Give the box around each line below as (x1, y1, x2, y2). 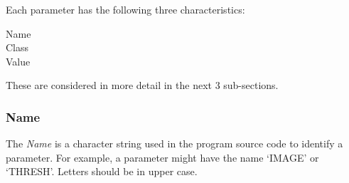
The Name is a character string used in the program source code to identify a (6, 136, 343, 151)
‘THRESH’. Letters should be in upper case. (6, 164, 198, 179)
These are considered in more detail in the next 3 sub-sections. (6, 78, 279, 93)
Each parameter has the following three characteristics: (6, 2, 245, 16)
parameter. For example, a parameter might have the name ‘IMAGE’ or (6, 150, 319, 164)
